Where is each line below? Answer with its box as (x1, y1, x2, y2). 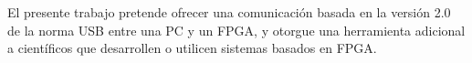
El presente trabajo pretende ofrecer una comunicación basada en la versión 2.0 (7, 3, 451, 21)
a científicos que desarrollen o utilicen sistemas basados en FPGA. (7, 38, 377, 58)
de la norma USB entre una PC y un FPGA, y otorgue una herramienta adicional (7, 20, 466, 39)
